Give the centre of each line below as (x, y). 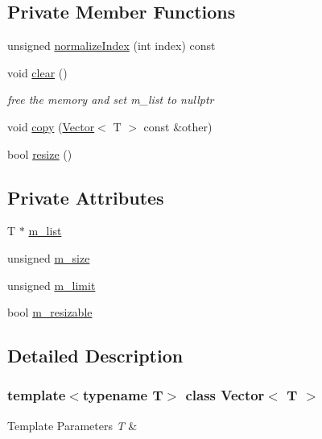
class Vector (225, 395)
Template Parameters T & (72, 425)
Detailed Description (95, 356)
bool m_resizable (50, 312)
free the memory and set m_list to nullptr (111, 99)
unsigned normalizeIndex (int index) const (111, 46)
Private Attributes (86, 197)
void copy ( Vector (51, 126)
